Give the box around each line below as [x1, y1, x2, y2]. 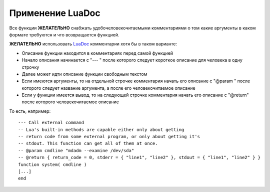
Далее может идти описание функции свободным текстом [21, 71, 147, 77]
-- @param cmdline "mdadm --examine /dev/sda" [18, 148, 134, 153]
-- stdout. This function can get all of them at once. [18, 141, 158, 147]
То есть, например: [9, 108, 51, 114]
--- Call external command [18, 120, 84, 126]
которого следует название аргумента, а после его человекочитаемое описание [21, 85, 195, 91]
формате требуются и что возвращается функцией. [9, 31, 119, 37]
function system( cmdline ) [18, 162, 87, 167]
